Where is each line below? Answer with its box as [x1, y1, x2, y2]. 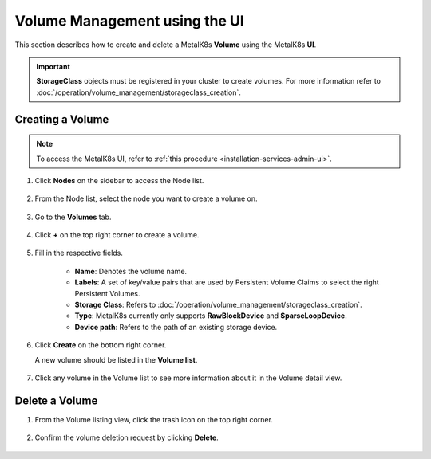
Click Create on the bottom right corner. [34, 340, 167, 350]
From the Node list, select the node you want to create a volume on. [34, 194, 259, 203]
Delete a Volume [14, 394, 98, 407]
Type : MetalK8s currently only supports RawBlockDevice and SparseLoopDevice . [74, 311, 347, 320]
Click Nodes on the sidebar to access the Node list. [34, 175, 204, 185]
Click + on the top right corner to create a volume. [34, 230, 200, 240]
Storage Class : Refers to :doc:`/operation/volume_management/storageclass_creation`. [74, 300, 362, 310]
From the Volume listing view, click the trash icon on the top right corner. [34, 414, 273, 424]
